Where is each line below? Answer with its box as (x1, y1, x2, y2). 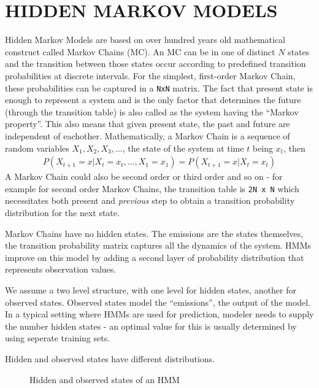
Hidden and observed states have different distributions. (5, 352, 215, 365)
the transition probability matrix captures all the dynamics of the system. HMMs (5, 239, 311, 252)
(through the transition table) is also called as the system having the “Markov (5, 105, 299, 118)
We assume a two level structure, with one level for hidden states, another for (5, 283, 296, 296)
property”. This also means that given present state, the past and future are (5, 117, 290, 130)
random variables (5, 141, 69, 154)
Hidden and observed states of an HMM (29, 373, 180, 386)
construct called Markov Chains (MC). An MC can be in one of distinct (5, 45, 275, 58)
